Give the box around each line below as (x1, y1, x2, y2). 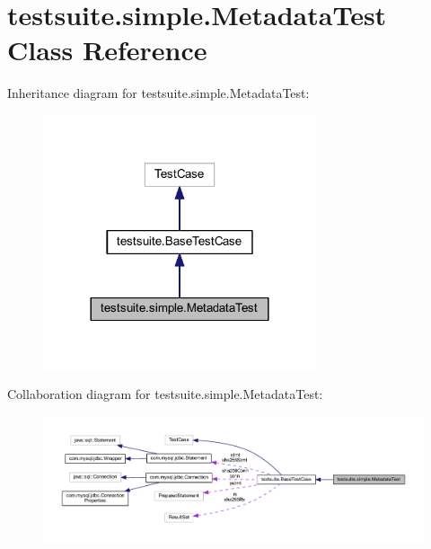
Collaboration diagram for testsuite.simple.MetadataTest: (7, 385, 323, 403)
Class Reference (7, 31, 207, 68)
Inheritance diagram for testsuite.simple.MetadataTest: (7, 84, 310, 102)
